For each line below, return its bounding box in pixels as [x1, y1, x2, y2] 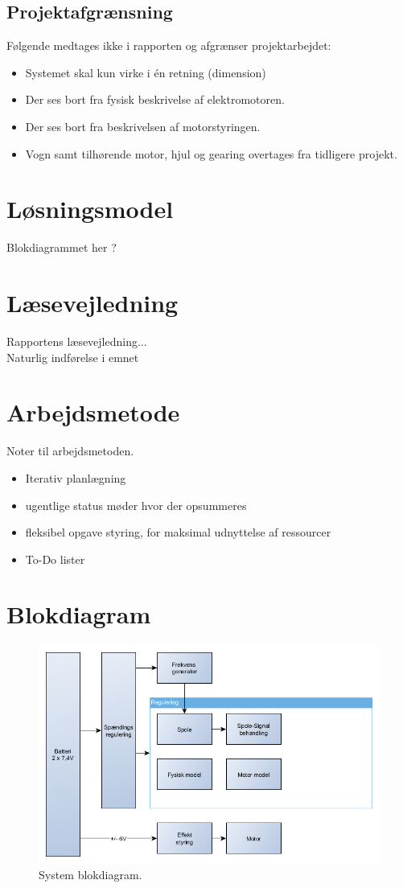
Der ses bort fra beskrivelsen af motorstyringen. [25, 117, 261, 134]
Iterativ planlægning [25, 469, 126, 486]
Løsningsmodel [6, 192, 174, 225]
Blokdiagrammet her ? [6, 239, 117, 256]
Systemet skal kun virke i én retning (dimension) [25, 64, 266, 80]
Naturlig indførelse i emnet [6, 348, 139, 365]
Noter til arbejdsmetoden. [6, 442, 134, 459]
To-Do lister [25, 550, 85, 567]
